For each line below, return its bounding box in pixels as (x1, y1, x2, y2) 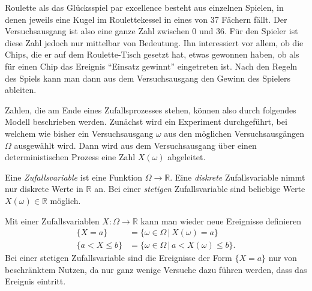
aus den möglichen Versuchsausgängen (164, 127, 305, 139)
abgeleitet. (167, 151, 206, 163)
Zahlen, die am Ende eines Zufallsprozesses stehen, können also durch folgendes (5, 103, 296, 116)
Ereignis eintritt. (5, 275, 66, 287)
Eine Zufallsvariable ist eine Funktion (5, 170, 143, 183)
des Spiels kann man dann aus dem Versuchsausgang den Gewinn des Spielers (5, 71, 291, 84)
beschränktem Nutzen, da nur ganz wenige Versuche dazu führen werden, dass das (5, 263, 307, 275)
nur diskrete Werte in (5, 182, 83, 195)
